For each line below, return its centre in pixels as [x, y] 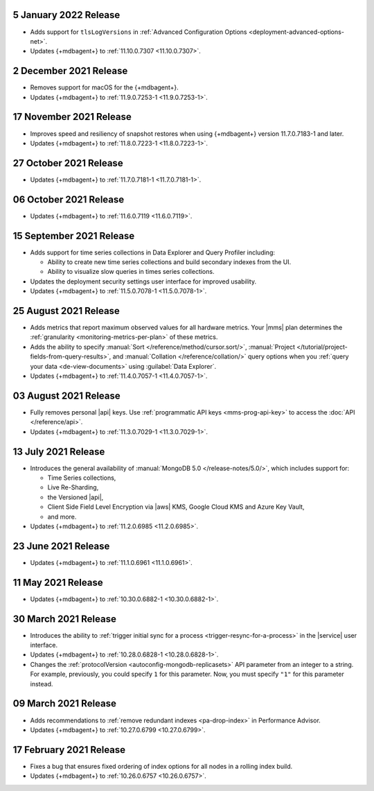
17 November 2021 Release [72, 117]
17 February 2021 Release [69, 750]
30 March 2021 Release [65, 619]
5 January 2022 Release [66, 15]
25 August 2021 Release [66, 311]
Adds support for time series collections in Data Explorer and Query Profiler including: [152, 252]
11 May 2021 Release [58, 582]
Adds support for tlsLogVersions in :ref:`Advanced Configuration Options [139, 32]
